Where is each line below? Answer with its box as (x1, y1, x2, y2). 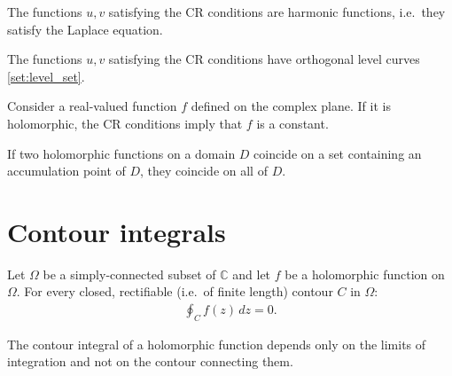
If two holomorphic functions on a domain (7, 144, 236, 162)
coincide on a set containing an (253, 144, 422, 162)
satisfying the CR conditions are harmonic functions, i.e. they (108, 3, 446, 20)
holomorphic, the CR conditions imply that (7, 114, 243, 132)
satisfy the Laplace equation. (7, 20, 163, 38)
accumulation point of (7, 161, 126, 180)
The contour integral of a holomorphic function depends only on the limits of (7, 334, 426, 353)
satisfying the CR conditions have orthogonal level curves (108, 50, 420, 68)
